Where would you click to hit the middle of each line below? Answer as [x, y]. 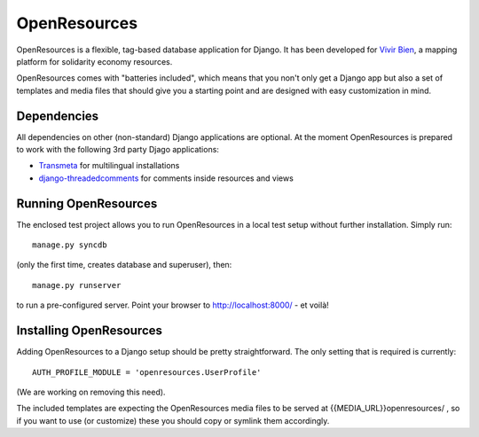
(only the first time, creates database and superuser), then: [124, 265]
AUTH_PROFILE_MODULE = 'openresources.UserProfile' [147, 372]
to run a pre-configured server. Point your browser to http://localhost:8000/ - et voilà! [173, 305]
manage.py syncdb [70, 245]
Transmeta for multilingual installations [109, 166]
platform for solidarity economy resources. [94, 61]
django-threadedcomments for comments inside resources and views [166, 178]
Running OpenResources [87, 203]
